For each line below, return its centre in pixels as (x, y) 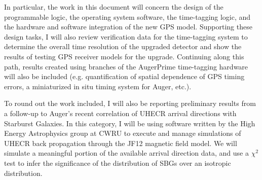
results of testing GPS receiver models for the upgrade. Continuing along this (124, 56)
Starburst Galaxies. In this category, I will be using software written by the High (130, 123)
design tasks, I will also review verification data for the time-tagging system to (126, 36)
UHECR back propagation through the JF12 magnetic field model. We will (121, 143)
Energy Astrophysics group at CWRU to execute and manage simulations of (123, 133)
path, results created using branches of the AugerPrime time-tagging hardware (126, 66)
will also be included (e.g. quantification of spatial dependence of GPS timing (124, 76)
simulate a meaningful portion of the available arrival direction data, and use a (126, 153)
